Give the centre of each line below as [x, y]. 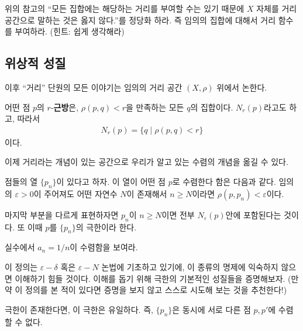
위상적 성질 [35, 63]
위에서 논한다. [242, 87]
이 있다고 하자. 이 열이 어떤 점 [111, 181]
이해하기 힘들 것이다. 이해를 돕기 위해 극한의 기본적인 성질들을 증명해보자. [150, 278]
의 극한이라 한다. [106, 227]
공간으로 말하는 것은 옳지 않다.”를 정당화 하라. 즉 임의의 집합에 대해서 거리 [140, 20]
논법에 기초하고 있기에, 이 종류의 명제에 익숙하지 [190, 266]
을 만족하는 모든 [155, 107]
